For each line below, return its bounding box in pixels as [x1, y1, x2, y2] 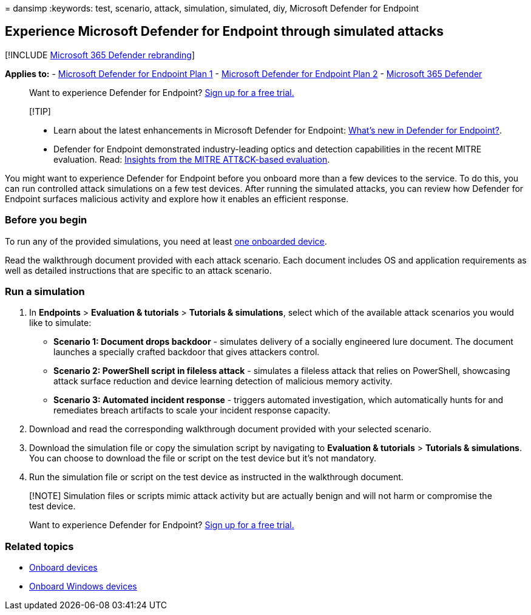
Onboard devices [29, 562, 98, 573]
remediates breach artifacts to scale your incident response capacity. [53, 405, 331, 416]
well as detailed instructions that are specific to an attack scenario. [5, 265, 272, 276]
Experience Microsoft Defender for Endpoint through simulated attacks [5, 24, 444, 39]
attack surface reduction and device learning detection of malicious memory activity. [53, 376, 393, 387]
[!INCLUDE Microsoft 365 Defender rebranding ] [5, 49, 195, 60]
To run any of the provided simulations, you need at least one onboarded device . [5, 236, 327, 246]
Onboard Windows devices [29, 581, 137, 592]
